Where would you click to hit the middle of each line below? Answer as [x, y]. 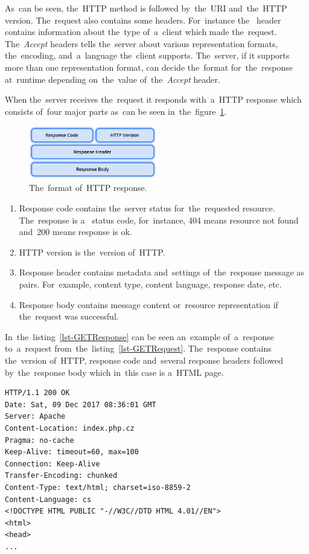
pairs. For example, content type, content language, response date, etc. [150, 284]
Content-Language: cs [48, 499]
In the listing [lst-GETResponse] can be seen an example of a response [139, 336]
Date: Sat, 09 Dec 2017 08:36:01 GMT [81, 404]
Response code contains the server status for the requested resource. [147, 208]
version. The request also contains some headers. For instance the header [143, 20]
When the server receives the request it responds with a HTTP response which [153, 99]
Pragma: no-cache [40, 440]
